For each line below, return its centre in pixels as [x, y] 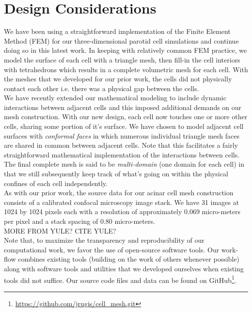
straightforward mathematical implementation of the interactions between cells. [122, 154]
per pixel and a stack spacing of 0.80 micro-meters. [79, 221]
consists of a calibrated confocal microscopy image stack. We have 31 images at [122, 202]
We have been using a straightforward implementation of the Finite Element [117, 31]
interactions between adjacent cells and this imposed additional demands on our [123, 107]
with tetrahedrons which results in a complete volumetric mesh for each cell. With [126, 69]
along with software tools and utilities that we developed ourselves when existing [124, 268]
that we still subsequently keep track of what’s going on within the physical [116, 174]
